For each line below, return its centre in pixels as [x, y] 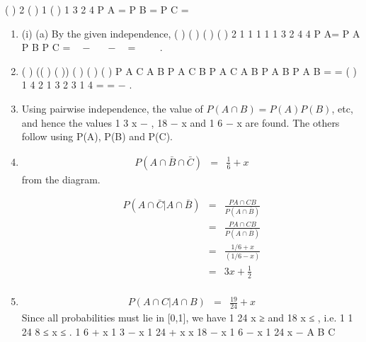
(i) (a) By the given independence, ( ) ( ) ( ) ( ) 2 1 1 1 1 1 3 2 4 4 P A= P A [191, 33]
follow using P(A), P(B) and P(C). [97, 136]
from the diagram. [61, 179]
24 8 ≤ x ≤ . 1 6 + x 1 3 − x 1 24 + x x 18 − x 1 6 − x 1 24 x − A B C [178, 331]
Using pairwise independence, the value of [112, 108]
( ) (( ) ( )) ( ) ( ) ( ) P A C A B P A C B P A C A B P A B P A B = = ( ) [189, 70]
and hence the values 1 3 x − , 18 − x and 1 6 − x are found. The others [181, 122]
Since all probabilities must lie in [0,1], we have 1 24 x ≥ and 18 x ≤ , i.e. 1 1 [187, 318]
